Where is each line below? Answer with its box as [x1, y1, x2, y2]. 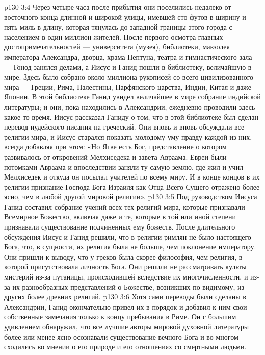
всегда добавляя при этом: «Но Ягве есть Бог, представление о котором [4, 141, 227, 152]
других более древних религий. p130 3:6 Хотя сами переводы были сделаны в [4, 291, 246, 302]
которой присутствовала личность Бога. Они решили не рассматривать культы [4, 261, 247, 272]
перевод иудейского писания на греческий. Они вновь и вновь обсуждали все [4, 121, 245, 132]
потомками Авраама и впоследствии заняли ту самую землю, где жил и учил [4, 161, 244, 172]
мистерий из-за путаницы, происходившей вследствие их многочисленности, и [4, 271, 248, 282]
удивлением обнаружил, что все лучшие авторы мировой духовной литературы [4, 321, 249, 332]
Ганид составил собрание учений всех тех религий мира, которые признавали [4, 201, 245, 212]
